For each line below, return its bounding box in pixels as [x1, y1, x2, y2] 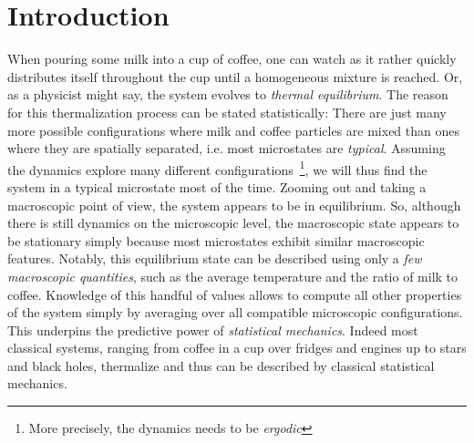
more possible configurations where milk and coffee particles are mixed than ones [7, 120, 459, 139]
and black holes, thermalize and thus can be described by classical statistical [7, 355, 435, 375]
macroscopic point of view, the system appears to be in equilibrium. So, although [7, 195, 461, 214]
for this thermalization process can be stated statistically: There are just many [7, 102, 447, 121]
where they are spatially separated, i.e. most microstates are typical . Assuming [7, 139, 446, 158]
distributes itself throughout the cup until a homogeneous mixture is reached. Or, [7, 67, 463, 86]
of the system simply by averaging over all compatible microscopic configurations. [7, 303, 463, 322]
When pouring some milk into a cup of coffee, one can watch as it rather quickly [7, 49, 457, 68]
